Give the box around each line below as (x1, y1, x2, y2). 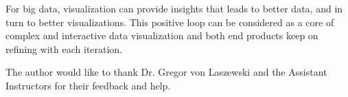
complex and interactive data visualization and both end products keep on (5, 28, 318, 43)
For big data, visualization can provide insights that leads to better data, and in (5, 1, 343, 15)
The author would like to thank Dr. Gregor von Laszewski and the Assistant (5, 65, 327, 79)
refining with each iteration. (5, 41, 123, 56)
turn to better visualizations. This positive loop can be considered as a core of (5, 14, 334, 29)
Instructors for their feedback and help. (5, 78, 171, 92)
